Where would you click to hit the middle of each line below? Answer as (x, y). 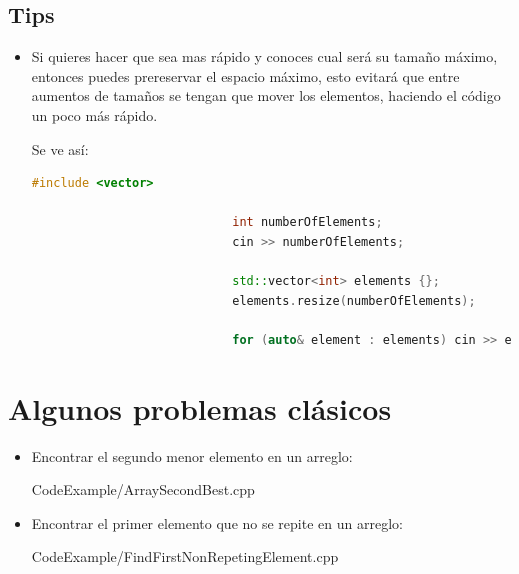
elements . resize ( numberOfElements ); (354, 300)
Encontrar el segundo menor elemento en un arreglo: (192, 455)
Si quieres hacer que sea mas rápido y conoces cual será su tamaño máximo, (264, 56)
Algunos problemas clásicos (200, 407)
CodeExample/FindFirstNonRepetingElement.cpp (185, 556)
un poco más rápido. (94, 114)
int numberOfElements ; (307, 222)
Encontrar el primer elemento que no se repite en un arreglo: (217, 522)
